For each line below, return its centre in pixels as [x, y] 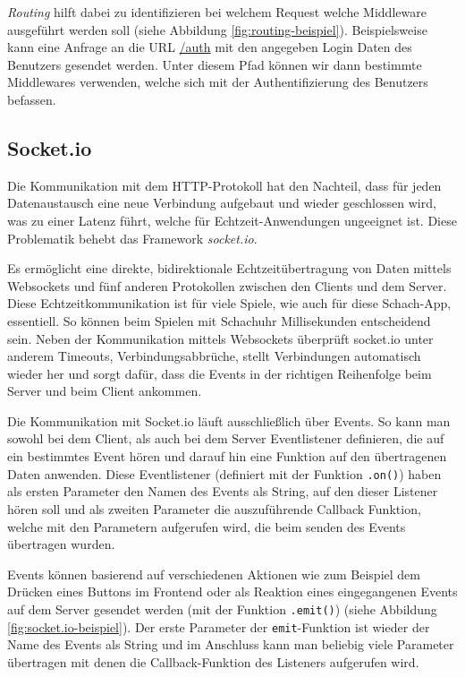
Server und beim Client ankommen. [105, 391]
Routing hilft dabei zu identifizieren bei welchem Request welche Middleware [217, 12]
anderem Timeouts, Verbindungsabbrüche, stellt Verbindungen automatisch [214, 356]
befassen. [32, 99]
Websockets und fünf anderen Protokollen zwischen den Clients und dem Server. [227, 285]
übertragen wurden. [61, 544]
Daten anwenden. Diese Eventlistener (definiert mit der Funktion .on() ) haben [224, 473]
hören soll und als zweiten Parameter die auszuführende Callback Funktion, [214, 508]
